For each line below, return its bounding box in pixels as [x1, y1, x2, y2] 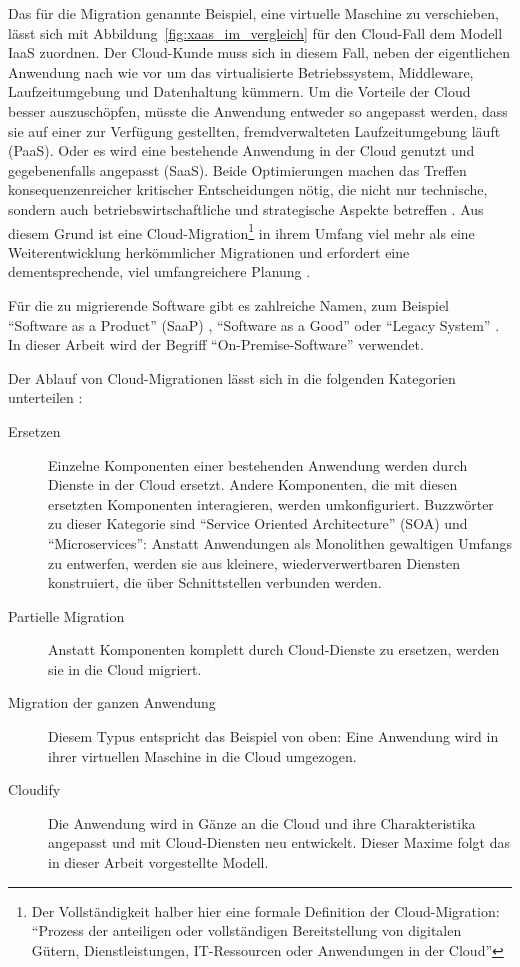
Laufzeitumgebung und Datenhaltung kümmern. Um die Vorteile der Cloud [8, 81, 471, 102]
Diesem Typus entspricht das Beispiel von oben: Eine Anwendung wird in [48, 726, 499, 747]
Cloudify [8, 779, 61, 800]
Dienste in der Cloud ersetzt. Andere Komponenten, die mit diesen [48, 474, 458, 495]
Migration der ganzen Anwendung [8, 692, 216, 713]
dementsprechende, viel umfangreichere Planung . [8, 261, 311, 282]
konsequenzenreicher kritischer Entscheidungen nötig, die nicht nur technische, [8, 179, 488, 200]
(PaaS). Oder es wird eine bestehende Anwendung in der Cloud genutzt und [8, 140, 475, 161]
